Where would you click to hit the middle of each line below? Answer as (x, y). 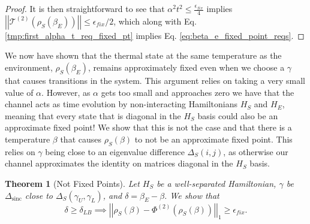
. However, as (66, 92)
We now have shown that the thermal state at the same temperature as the (143, 55)
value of (19, 92)
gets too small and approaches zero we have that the (198, 92)
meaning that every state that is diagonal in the (93, 115)
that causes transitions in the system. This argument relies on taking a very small (155, 81)
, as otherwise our (256, 151)
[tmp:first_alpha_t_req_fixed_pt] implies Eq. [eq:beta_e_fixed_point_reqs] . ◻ (155, 35)
